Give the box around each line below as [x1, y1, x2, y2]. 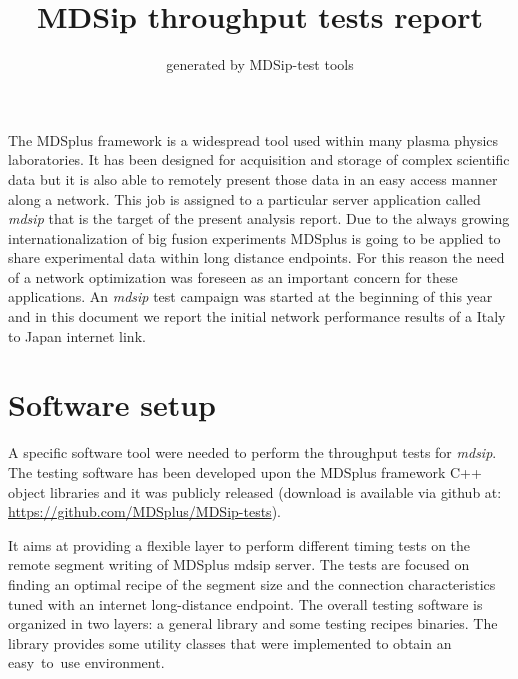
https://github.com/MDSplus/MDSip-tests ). [8, 501, 281, 522]
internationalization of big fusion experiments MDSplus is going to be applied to [8, 227, 501, 248]
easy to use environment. [8, 652, 165, 673]
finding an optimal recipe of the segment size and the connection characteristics [8, 573, 496, 594]
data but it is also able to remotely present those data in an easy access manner [8, 168, 498, 189]
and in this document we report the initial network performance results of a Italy [8, 306, 506, 327]
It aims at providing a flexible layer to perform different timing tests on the [8, 534, 471, 555]
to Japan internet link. [8, 325, 146, 346]
